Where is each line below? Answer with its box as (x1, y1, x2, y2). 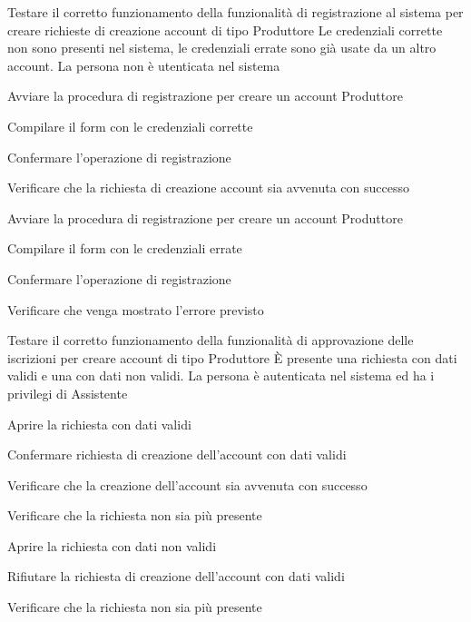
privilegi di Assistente (7, 383, 128, 402)
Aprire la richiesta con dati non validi (7, 536, 217, 555)
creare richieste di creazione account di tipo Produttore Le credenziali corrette (7, 20, 443, 39)
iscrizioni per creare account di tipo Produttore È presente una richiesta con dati (7, 348, 457, 367)
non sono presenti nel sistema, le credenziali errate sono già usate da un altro (7, 38, 437, 57)
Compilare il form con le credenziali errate (7, 239, 242, 258)
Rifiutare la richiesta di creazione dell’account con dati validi (7, 567, 345, 586)
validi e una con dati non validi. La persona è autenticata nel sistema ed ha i (7, 366, 435, 385)
